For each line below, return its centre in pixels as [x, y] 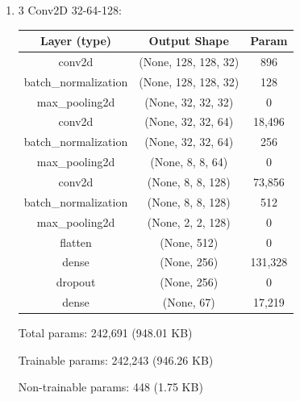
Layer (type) [76, 41]
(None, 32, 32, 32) [189, 101]
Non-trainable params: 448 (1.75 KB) [110, 387]
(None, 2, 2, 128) [189, 221]
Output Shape [189, 41]
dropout [76, 282]
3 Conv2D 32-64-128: [70, 10]
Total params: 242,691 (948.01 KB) [105, 333]
